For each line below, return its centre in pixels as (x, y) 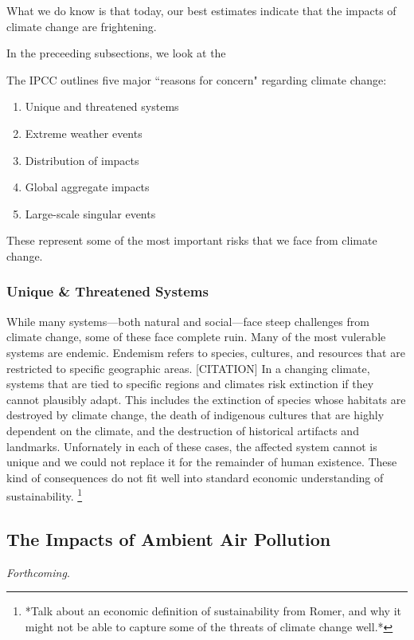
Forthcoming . (38, 572)
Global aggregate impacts (87, 187)
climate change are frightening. (82, 26)
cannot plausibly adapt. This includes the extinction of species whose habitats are (206, 399)
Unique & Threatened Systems (107, 291)
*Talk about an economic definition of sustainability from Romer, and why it (213, 611)
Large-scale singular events (90, 213)
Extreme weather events (84, 133)
